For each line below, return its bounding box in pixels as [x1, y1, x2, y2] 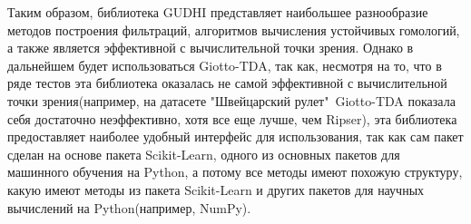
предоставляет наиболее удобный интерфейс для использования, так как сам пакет [7, 127, 464, 146]
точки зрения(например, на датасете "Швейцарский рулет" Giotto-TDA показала [7, 91, 456, 110]
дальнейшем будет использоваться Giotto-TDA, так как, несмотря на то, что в [7, 55, 442, 74]
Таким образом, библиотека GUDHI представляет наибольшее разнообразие [7, 3, 428, 21]
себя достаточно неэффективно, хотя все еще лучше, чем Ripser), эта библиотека [7, 109, 457, 128]
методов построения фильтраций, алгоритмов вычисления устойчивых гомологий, [7, 20, 460, 39]
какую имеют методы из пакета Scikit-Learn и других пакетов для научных [7, 180, 425, 199]
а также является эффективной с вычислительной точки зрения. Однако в [7, 38, 414, 57]
